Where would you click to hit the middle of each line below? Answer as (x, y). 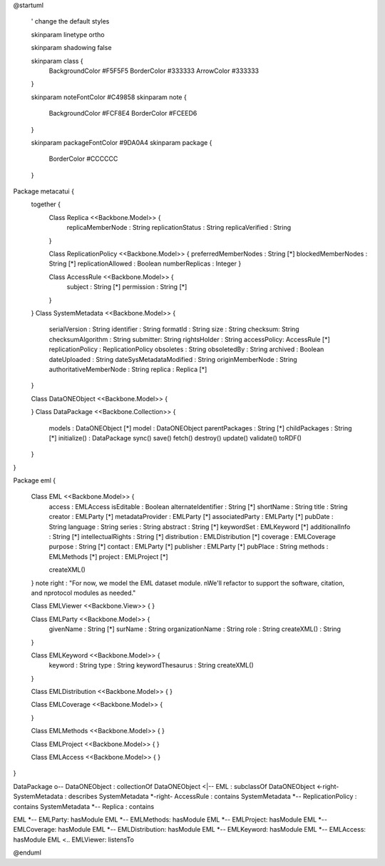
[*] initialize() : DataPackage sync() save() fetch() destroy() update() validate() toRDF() (175, 438)
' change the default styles (70, 21)
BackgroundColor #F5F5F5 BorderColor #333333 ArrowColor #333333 (154, 71)
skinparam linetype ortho (68, 34)
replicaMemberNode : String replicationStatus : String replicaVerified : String (179, 228)
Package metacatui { (44, 191)
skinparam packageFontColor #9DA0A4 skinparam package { (122, 142)
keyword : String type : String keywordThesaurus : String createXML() (151, 665)
